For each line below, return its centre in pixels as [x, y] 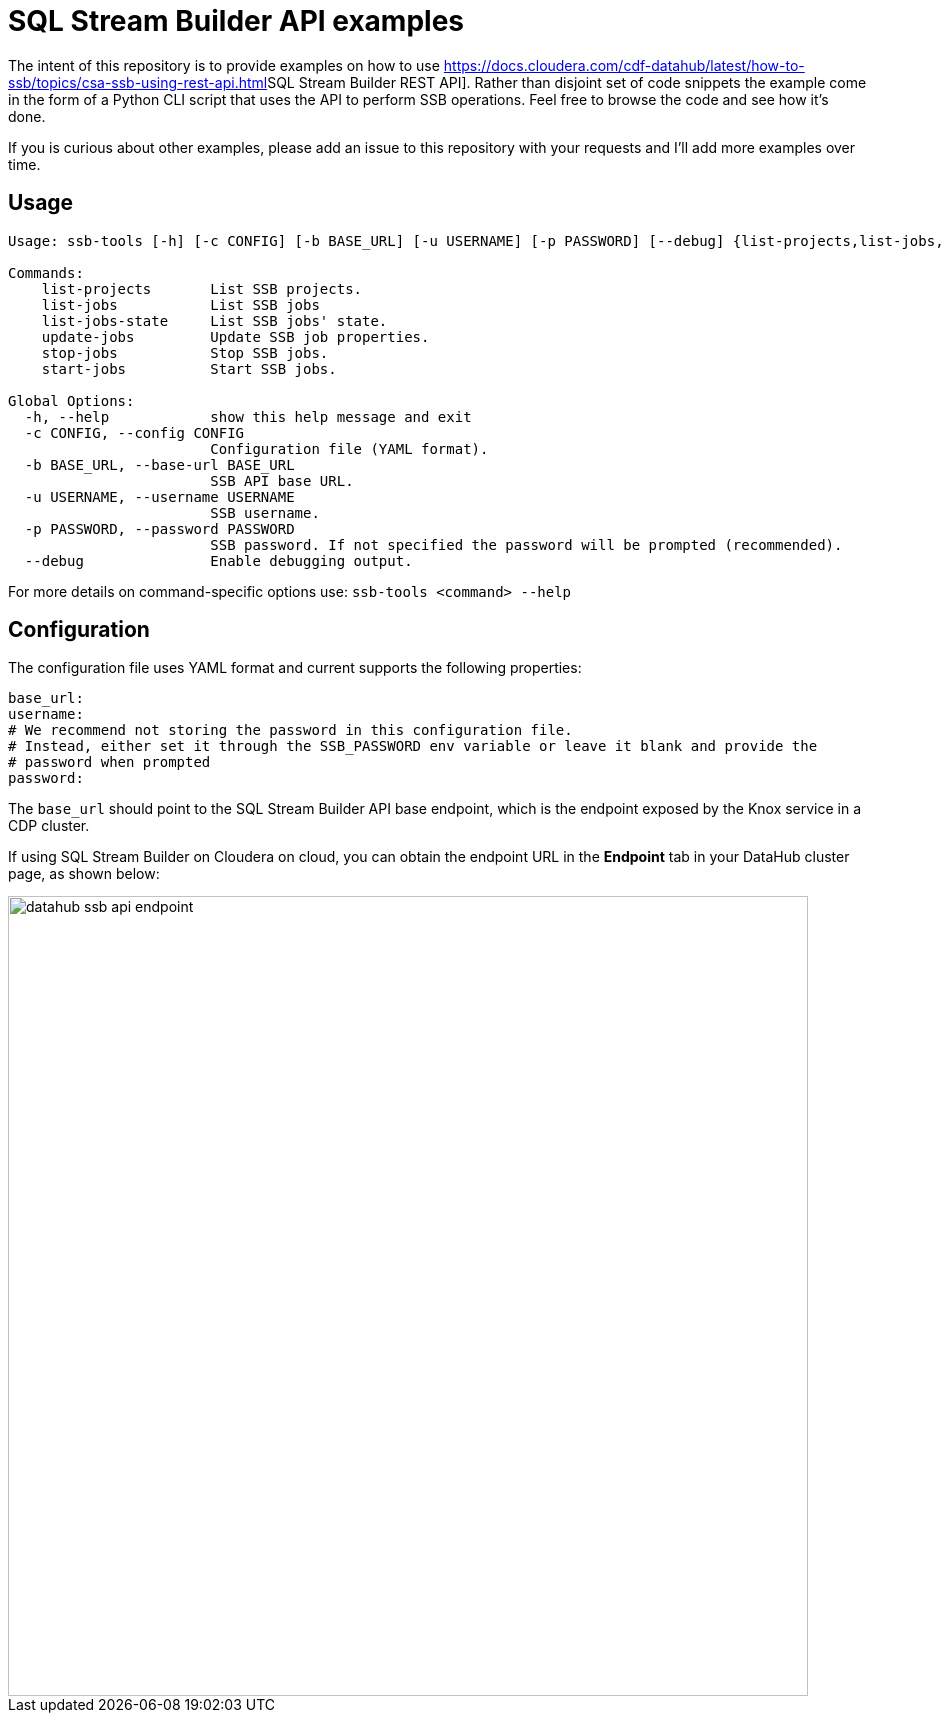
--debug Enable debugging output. [218, 560]
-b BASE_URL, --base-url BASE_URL [159, 464]
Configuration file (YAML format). [349, 448]
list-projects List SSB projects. [202, 288]
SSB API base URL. [282, 480]
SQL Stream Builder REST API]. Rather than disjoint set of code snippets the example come [567, 82]
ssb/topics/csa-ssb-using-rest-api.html [138, 82]
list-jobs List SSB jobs [180, 304]
